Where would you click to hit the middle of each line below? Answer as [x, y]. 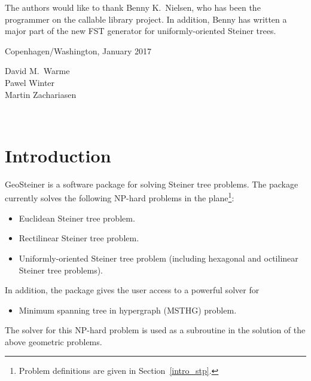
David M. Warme [37, 71]
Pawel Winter [30, 82]
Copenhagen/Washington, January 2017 [78, 50]
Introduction [58, 155]
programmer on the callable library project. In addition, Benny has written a [146, 19]
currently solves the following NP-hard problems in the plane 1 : [120, 197]
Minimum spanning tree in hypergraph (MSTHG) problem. [128, 310]
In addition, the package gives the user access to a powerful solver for [132, 290]
